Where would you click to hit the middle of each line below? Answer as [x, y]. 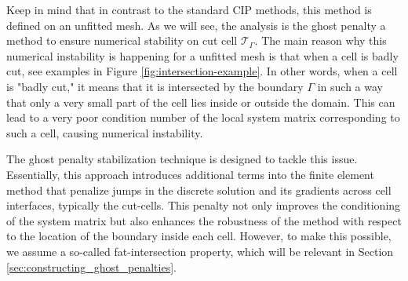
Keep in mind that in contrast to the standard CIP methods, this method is [189, 9]
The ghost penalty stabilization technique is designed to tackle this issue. [182, 159]
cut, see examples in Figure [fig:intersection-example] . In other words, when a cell [202, 71]
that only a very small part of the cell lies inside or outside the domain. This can [201, 102]
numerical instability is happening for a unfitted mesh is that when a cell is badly [202, 55]
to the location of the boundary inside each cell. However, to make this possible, [199, 236]
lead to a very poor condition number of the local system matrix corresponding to [203, 117]
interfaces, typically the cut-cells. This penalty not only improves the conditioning [204, 205]
